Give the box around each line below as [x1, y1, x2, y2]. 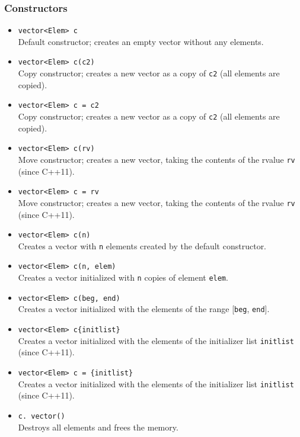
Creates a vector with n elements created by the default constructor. [18, 239, 267, 252]
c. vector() [18, 412, 65, 420]
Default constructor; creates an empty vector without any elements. [18, 35, 264, 47]
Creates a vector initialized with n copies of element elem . [18, 271, 228, 284]
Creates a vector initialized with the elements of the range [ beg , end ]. [18, 303, 270, 315]
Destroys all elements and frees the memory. [18, 420, 178, 433]
